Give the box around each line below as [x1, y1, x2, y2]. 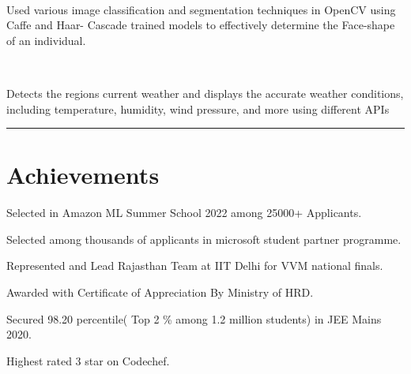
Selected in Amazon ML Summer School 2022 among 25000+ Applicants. [6, 204, 362, 221]
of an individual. [6, 32, 86, 48]
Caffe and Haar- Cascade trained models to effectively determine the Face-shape [6, 17, 395, 33]
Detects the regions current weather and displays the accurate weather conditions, [6, 84, 404, 101]
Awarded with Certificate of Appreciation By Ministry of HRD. [6, 284, 314, 301]
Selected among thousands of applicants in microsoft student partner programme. [6, 230, 402, 247]
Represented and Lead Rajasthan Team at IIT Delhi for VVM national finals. [6, 257, 383, 274]
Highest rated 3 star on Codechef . [6, 352, 170, 368]
